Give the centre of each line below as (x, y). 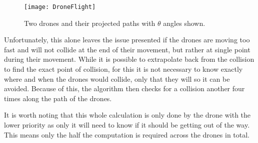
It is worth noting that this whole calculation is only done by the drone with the (127, 115)
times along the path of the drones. (58, 98)
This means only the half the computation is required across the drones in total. (127, 134)
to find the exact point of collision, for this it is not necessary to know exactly (123, 69)
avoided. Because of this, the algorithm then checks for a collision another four (124, 88)
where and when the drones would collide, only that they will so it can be (117, 78)
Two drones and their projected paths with (90, 23)
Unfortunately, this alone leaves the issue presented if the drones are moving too (127, 40)
